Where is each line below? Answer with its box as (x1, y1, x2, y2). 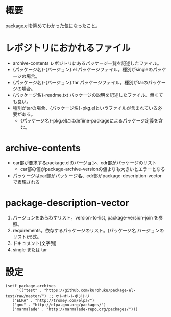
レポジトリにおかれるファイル (5, 42, 131, 54)
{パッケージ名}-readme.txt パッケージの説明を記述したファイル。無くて (12, 92, 163, 98)
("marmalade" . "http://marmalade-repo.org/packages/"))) (12, 307, 138, 312)
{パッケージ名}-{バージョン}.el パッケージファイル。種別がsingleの (12, 66, 153, 72)
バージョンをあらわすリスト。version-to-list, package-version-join (12, 214, 153, 221)
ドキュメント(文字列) (12, 240, 57, 246)
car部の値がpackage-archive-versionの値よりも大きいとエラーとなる (20, 166, 165, 172)
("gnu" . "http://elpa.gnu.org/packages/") (12, 302, 106, 307)
